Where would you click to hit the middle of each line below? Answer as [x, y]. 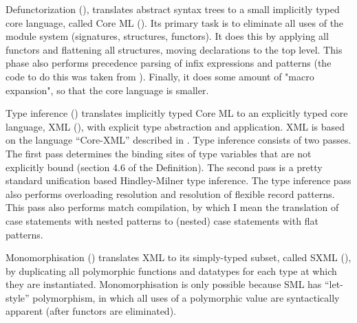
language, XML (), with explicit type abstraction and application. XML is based [175, 126]
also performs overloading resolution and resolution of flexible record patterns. [170, 193]
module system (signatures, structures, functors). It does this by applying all [167, 36]
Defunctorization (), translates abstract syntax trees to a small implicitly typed [173, 9]
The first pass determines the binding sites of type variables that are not [159, 153]
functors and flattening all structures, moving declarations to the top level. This [174, 49]
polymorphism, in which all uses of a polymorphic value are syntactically [186, 297]
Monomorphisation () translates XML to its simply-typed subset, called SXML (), [178, 257]
